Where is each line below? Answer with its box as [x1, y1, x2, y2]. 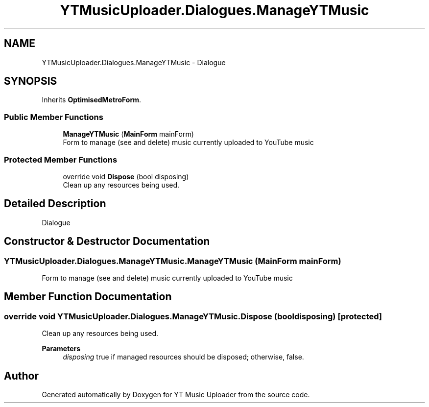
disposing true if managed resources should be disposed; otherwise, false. [63, 353, 304, 361]
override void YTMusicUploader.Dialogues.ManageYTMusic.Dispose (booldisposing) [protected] [4, 311, 382, 321]
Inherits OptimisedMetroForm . [42, 96, 142, 104]
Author [4, 369, 39, 382]
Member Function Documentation [4, 290, 172, 303]
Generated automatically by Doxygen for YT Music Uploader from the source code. [42, 390, 310, 399]
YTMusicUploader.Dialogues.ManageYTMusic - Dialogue [42, 58, 226, 67]
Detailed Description [4, 197, 106, 210]
